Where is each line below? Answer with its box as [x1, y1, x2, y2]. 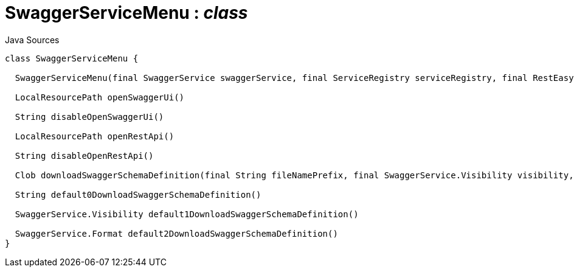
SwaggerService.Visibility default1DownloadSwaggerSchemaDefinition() [15, 209, 359, 219]
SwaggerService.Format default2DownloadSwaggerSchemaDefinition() [15, 228, 338, 239]
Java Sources [5, 34, 60, 45]
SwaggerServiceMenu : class [5, 2, 248, 23]
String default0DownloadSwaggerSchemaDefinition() [15, 189, 261, 200]
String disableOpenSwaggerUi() [15, 111, 164, 122]
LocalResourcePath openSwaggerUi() [15, 92, 185, 102]
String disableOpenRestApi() [15, 150, 154, 161]
